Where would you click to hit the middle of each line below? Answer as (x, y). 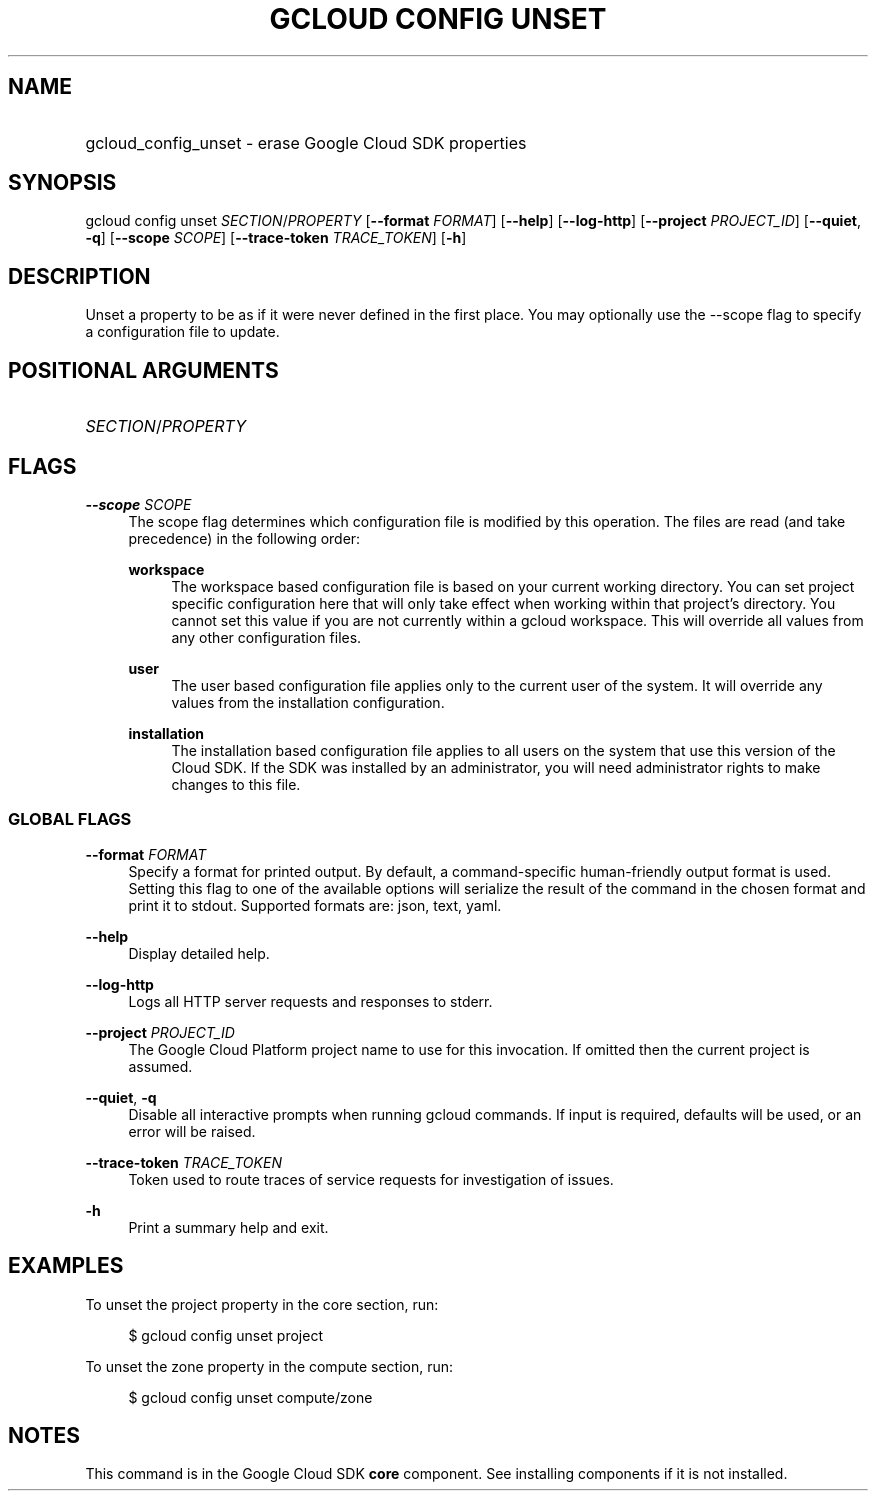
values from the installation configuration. (308, 702)
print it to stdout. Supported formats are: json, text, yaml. (315, 905)
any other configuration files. (266, 637)
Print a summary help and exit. (228, 1227)
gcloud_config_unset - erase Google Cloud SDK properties (306, 142)
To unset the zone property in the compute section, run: (269, 1366)
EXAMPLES (66, 1266)
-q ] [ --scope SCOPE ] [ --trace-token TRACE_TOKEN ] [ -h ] (276, 238)
